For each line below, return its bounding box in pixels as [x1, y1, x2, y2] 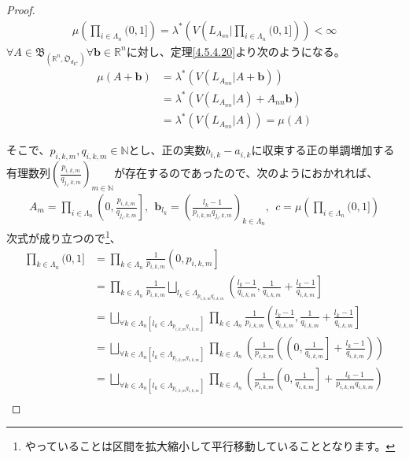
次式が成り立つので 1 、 [6, 228, 121, 246]
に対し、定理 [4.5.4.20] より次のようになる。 [126, 43, 345, 59]
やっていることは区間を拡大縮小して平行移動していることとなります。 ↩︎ [24, 438, 396, 454]
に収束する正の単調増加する [251, 142, 395, 158]
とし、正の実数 [128, 142, 206, 158]
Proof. [6, 2, 35, 17]
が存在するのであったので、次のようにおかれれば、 [113, 165, 378, 181]
